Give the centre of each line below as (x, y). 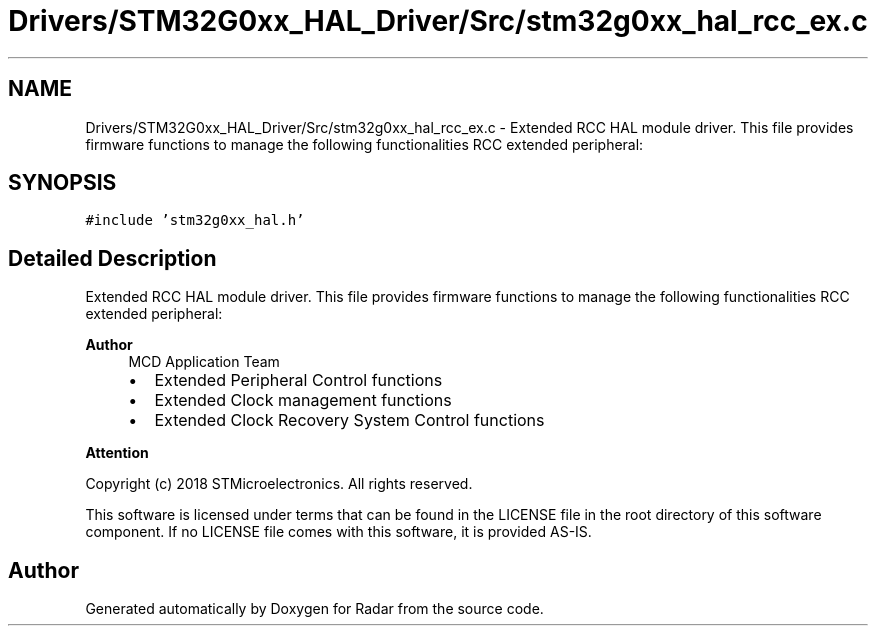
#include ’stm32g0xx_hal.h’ (195, 220)
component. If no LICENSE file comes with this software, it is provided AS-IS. (338, 532)
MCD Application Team (204, 362)
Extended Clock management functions (303, 400)
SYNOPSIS (62, 183)
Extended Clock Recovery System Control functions (349, 420)
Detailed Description (112, 258)
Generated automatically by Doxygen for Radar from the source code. (314, 609)
